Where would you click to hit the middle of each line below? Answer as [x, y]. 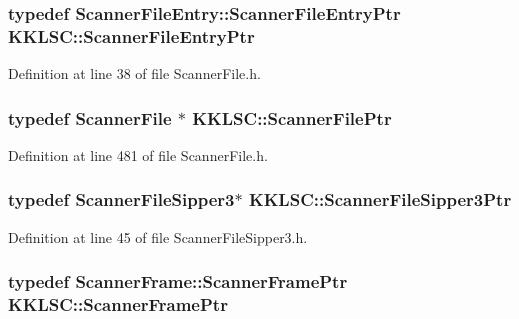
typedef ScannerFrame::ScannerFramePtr [178, 281]
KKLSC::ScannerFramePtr [118, 304]
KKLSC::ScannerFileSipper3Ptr [380, 199]
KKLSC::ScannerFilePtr [292, 117]
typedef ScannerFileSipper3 [121, 199]
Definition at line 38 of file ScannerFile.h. [134, 73]
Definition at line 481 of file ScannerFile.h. [138, 154]
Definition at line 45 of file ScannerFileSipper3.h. [158, 236]
